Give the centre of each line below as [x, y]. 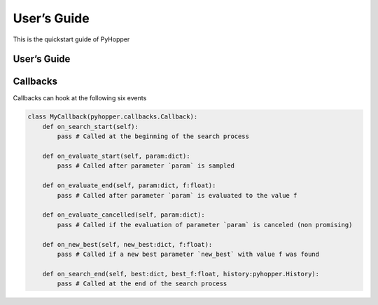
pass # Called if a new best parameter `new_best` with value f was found [188, 254]
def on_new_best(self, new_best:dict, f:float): [127, 244]
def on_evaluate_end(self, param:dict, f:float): [129, 185]
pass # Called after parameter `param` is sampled [146, 166]
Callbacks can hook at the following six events [80, 98]
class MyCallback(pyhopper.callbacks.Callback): [113, 117]
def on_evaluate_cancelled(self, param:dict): [124, 215]
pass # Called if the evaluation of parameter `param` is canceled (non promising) [205, 225]
